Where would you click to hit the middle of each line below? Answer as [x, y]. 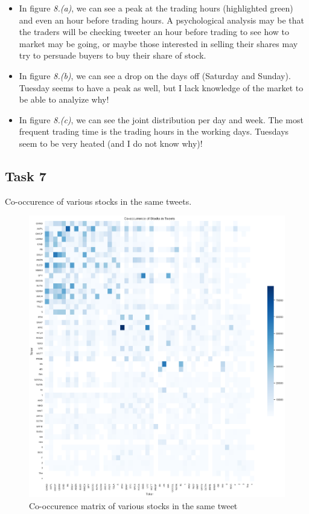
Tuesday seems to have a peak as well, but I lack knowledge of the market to [161, 87]
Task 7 [26, 175]
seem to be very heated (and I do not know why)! [111, 143]
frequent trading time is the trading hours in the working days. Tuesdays [154, 131]
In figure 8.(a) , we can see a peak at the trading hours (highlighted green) [156, 8]
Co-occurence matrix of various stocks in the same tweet [133, 505]
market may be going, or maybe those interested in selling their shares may [158, 43]
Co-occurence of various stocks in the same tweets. [98, 201]
